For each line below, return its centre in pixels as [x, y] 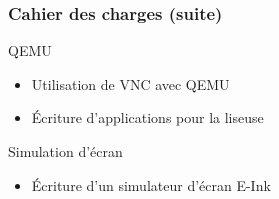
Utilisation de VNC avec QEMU [130, 83]
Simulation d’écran [65, 151]
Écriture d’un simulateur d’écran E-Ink [151, 184]
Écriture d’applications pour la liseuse [147, 117]
